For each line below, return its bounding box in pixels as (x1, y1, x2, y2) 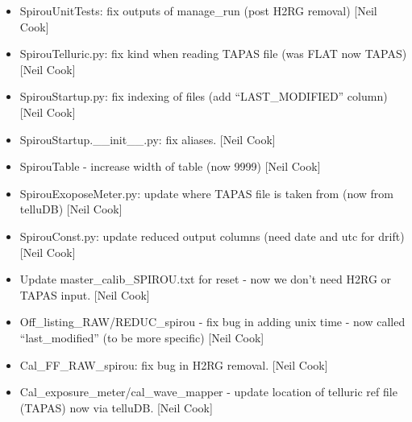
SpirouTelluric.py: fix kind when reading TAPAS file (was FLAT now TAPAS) (19, 45, 407, 62)
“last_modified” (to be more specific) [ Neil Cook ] (19, 329, 264, 345)
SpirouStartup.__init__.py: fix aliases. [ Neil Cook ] (19, 130, 276, 147)
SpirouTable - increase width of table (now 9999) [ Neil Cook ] (19, 158, 321, 175)
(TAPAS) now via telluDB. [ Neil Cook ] (19, 399, 213, 416)
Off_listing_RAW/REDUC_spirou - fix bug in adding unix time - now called (19, 313, 406, 330)
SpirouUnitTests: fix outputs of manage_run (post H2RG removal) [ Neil (19, 2, 377, 19)
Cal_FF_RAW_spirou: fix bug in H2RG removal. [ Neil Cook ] (19, 356, 328, 373)
